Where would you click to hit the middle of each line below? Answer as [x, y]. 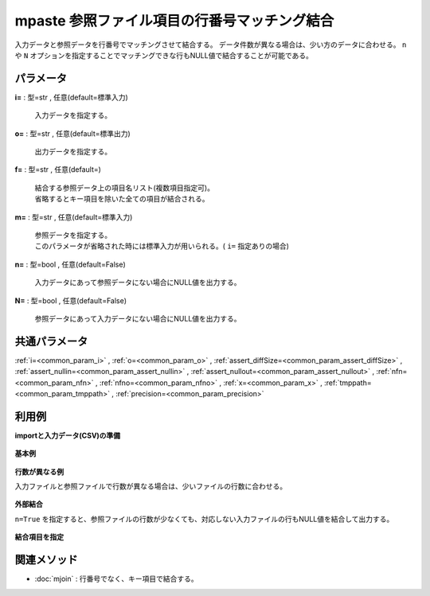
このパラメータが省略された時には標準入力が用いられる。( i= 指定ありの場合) [162, 246]
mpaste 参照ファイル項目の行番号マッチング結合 [174, 21]
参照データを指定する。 [73, 235]
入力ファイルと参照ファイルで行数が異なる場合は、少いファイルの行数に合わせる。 [150, 486]
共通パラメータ [51, 341]
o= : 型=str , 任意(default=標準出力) [72, 133]
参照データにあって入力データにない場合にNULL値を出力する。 [138, 318]
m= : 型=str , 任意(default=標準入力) [74, 217]
